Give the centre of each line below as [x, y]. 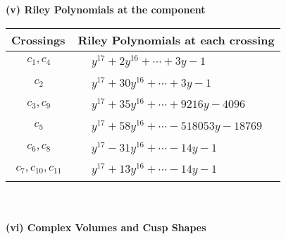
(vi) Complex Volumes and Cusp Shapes [106, 227]
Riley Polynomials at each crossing [176, 39]
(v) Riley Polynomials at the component [106, 9]
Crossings [38, 39]
